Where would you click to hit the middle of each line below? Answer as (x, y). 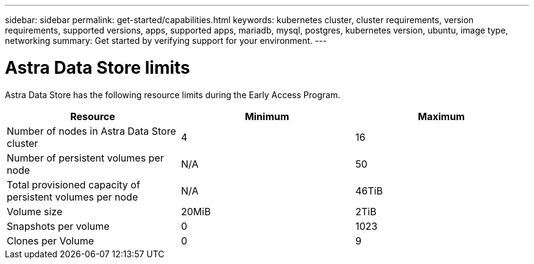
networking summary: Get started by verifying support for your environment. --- (166, 41)
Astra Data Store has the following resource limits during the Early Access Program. (173, 95)
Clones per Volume (51, 241)
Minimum (267, 116)
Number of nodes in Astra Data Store (91, 131)
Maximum (441, 116)
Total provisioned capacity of (73, 184)
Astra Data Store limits (98, 67)
